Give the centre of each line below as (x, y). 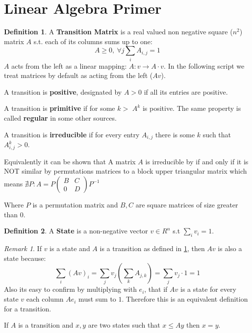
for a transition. (28, 308)
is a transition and (46, 325)
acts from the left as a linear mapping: (69, 65)
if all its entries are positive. (186, 91)
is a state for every (208, 289)
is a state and (70, 248)
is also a (230, 248)
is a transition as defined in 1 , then (152, 248)
